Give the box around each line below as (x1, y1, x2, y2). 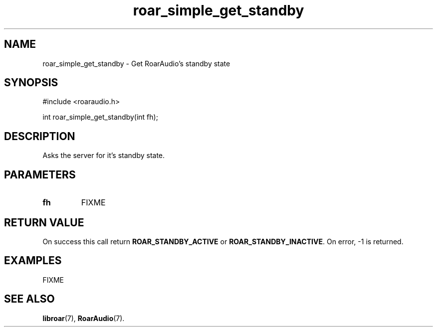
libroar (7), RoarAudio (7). (42, 314, 125, 323)
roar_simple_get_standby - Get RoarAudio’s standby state (42, 59, 230, 68)
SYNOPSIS (4, 76, 58, 89)
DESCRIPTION (4, 130, 75, 143)
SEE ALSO (4, 293, 55, 306)
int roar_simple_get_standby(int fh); (42, 113, 158, 122)
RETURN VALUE (4, 216, 84, 229)
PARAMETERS (4, 168, 76, 181)
